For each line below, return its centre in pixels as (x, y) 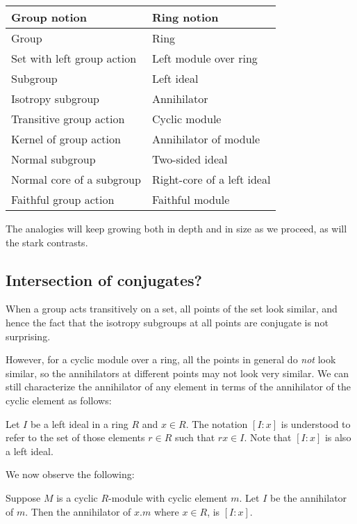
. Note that (268, 437)
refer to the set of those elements (75, 437)
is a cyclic (77, 497)
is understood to (316, 423)
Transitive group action (68, 119)
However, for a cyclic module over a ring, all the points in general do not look (171, 359)
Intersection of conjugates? (104, 279)
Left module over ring (205, 58)
